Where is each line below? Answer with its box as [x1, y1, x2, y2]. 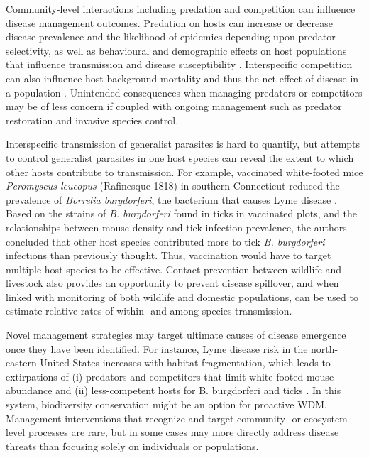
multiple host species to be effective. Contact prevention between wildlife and [6, 261, 342, 276]
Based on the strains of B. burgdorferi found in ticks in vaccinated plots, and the [6, 206, 357, 221]
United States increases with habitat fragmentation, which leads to [40, 355, 331, 370]
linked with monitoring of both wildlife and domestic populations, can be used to [6, 289, 358, 304]
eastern [6, 355, 37, 370]
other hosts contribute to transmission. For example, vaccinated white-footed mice [6, 164, 363, 179]
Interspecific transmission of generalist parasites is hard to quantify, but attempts [6, 136, 360, 151]
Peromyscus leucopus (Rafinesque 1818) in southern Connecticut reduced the [6, 178, 340, 193]
